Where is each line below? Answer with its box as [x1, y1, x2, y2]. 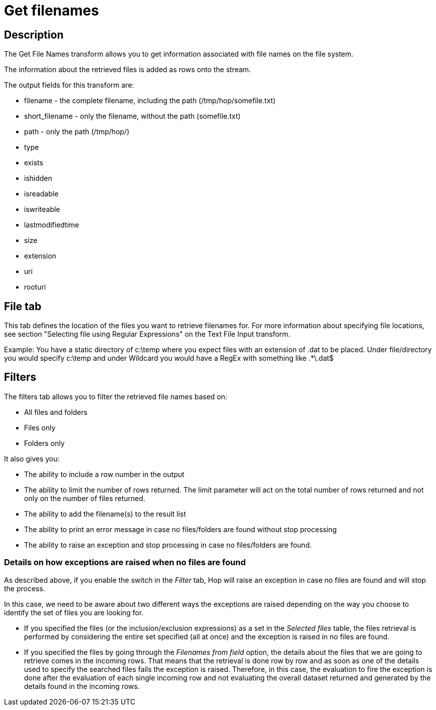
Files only [24, 423, 56, 432]
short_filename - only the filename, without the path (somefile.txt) [24, 112, 241, 121]
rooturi [24, 283, 46, 292]
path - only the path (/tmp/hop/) [24, 127, 130, 136]
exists [24, 158, 44, 167]
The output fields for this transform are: [4, 81, 134, 90]
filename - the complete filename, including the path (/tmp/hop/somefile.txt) [24, 96, 276, 105]
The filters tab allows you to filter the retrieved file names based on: [4, 392, 228, 401]
